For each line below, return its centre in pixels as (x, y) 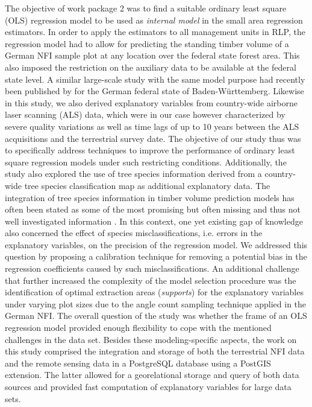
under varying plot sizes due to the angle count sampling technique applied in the (156, 303)
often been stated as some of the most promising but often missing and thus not (153, 209)
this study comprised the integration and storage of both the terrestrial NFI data (155, 351)
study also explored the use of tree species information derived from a (133, 174)
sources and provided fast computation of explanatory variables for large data (148, 386)
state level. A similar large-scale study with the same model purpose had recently (155, 79)
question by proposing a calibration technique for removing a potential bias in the (156, 256)
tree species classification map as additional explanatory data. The (147, 185)
